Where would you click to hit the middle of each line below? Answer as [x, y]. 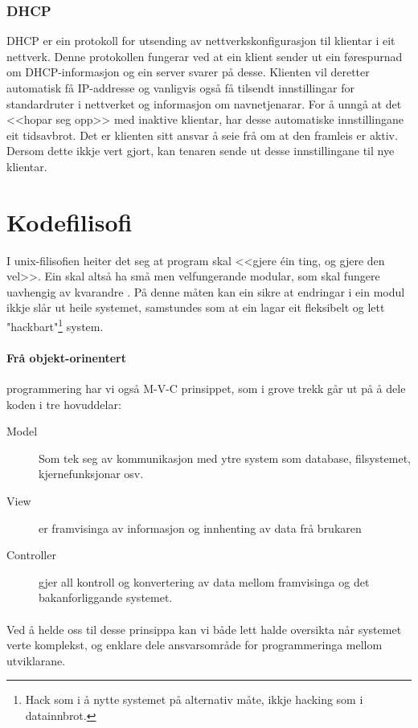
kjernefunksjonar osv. [91, 474]
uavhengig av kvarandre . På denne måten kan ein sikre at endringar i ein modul [206, 291]
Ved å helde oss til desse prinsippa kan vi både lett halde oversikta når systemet [204, 629]
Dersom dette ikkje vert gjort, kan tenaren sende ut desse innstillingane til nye [201, 151]
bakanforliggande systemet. [106, 597]
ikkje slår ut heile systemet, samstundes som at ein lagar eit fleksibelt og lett [196, 307]
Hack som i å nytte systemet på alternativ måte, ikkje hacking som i [194, 699]
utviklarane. [36, 660]
